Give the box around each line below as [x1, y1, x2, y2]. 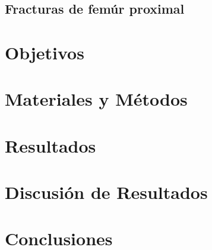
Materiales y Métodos [5, 87, 188, 111]
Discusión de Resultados [5, 180, 208, 204]
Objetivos [5, 40, 84, 64]
